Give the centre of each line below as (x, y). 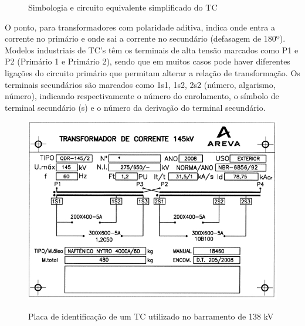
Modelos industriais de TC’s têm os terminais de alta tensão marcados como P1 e (152, 50)
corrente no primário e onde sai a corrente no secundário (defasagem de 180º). (145, 38)
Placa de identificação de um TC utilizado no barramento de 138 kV (151, 316)
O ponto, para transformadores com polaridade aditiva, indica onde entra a (140, 27)
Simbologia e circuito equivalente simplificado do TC (123, 7)
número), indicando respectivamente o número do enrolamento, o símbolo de (142, 96)
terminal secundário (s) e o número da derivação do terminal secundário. (135, 107)
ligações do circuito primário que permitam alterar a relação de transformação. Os (152, 72)
